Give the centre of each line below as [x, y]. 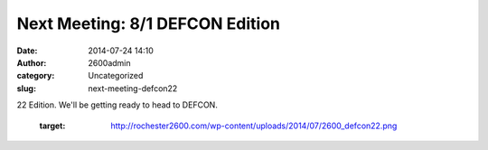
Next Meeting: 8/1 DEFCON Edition [148, 23]
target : [52, 126]
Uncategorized [116, 76]
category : [36, 76]
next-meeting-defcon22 [133, 88]
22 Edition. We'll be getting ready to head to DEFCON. [117, 105]
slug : [26, 88]
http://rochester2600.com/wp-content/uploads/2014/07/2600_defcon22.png [254, 126]
